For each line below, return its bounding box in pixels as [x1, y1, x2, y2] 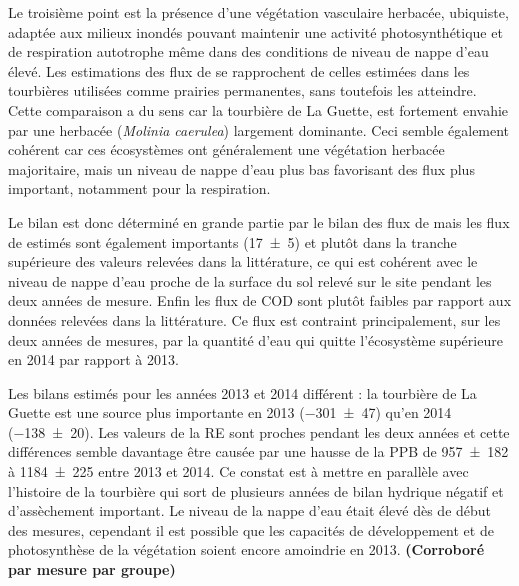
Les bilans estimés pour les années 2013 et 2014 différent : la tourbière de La [8, 382, 477, 403]
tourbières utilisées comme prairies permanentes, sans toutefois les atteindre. [8, 80, 477, 101]
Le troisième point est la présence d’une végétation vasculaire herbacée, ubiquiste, [8, 2, 509, 22]
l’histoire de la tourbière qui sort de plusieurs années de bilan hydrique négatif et [8, 480, 504, 501]
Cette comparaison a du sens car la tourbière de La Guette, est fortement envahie [8, 99, 509, 120]
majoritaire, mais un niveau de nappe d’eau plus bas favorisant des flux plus [8, 158, 475, 179]
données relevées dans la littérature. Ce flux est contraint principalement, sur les [8, 309, 501, 330]
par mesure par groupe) [8, 559, 176, 580]
